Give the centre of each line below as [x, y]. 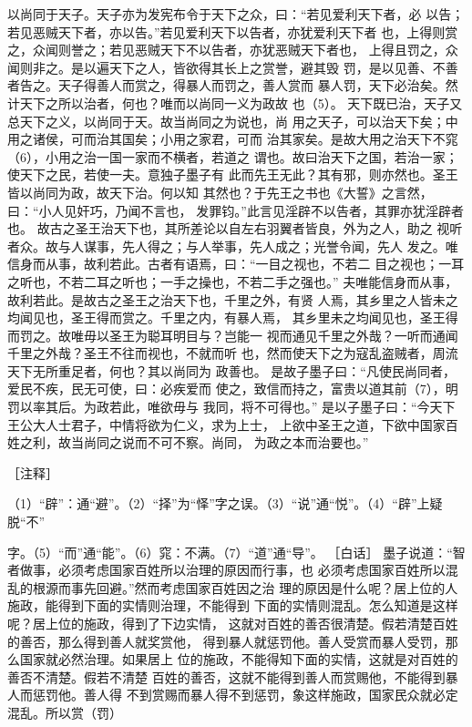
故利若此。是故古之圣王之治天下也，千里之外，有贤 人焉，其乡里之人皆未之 [233, 299]
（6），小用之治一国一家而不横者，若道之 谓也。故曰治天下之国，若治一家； [233, 156]
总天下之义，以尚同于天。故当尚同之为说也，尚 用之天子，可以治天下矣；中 [233, 121]
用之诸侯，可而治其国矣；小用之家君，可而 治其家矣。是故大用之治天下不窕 [233, 139]
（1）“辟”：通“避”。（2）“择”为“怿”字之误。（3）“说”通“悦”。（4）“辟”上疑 [225, 503]
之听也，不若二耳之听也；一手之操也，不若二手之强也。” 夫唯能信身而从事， [233, 281]
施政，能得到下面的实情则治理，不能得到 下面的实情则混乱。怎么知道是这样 [233, 605]
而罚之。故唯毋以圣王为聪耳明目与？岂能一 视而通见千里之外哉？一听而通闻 [233, 335]
